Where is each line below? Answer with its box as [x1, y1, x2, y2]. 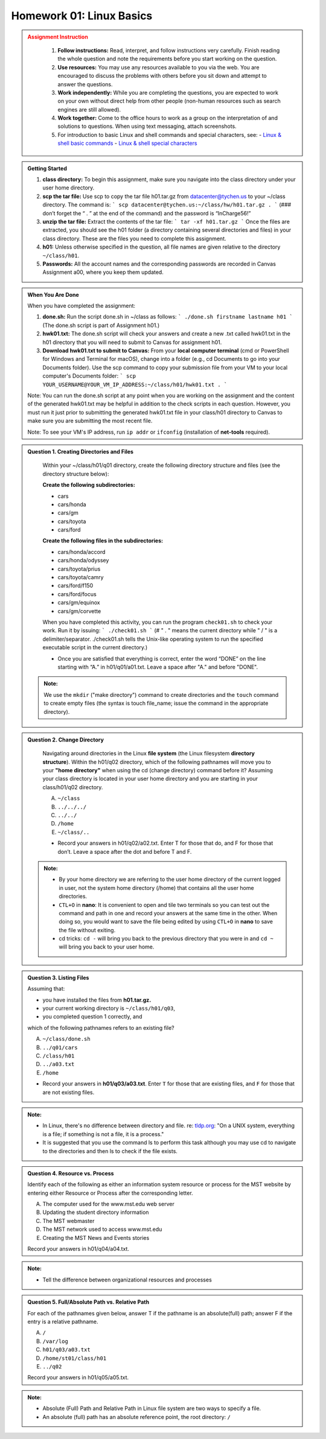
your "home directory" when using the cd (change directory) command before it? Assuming [42, 767, 273, 774]
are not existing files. [42, 1088, 95, 1096]
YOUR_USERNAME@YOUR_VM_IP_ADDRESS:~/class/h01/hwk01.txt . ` [42, 381, 228, 388]
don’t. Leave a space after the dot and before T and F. [57, 848, 192, 855]
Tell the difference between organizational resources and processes [42, 1276, 213, 1283]
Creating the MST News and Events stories [42, 1234, 150, 1241]
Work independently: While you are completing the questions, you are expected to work [57, 89, 279, 96]
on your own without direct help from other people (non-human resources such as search [57, 97, 281, 105]
